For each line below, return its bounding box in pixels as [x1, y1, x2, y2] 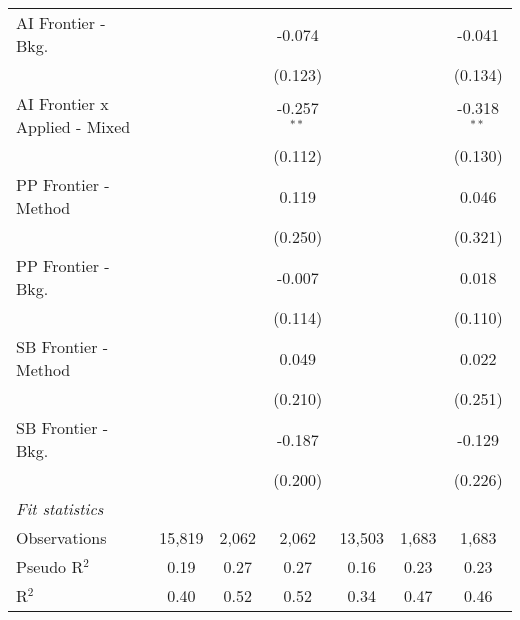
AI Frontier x [16, 92, 109, 115]
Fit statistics [16, 497, 104, 520]
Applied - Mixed [16, 115, 131, 138]
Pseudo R [16, 555, 84, 578]
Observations [16, 526, 107, 549]
